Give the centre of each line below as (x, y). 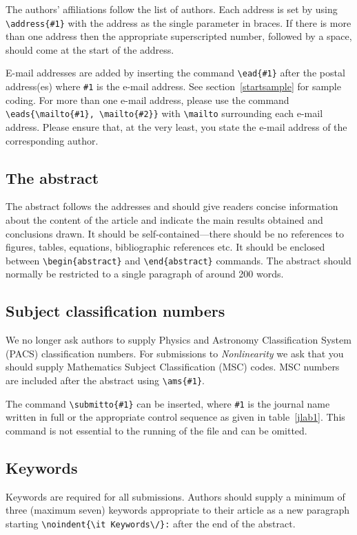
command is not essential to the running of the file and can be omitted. (156, 430)
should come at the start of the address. (90, 49)
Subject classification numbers (115, 311)
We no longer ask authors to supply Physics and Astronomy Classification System (178, 340)
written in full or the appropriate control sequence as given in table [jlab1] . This (175, 417)
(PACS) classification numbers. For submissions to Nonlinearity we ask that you (175, 353)
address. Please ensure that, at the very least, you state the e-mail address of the (176, 127)
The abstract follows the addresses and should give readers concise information (172, 206)
